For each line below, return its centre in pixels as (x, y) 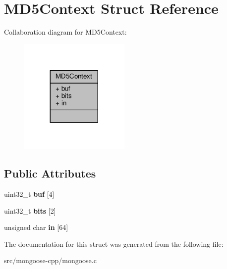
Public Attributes (50, 173)
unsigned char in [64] (36, 227)
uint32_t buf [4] (29, 194)
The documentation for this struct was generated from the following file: (114, 244)
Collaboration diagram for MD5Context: (65, 32)
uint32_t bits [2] (30, 210)
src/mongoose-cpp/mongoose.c (50, 260)
